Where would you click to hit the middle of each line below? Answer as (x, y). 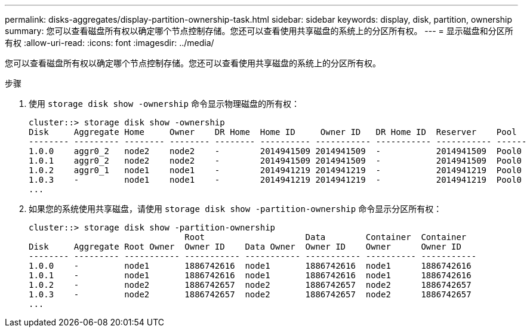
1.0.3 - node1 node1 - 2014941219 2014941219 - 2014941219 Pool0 (275, 180)
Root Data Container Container (326, 237)
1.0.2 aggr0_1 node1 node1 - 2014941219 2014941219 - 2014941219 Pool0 (275, 170)
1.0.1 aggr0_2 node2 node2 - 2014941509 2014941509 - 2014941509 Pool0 (275, 161)
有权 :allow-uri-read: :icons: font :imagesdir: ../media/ (110, 43)
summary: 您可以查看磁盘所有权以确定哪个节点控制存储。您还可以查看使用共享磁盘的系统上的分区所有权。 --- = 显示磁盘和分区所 (259, 31)
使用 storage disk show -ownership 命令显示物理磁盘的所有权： (164, 104)
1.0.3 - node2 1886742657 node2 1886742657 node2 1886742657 (250, 294)
